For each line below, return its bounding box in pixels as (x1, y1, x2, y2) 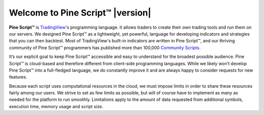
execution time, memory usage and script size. (9, 103, 104, 109)
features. (9, 74, 27, 80)
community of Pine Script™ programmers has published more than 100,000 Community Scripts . (9, 44, 200, 51)
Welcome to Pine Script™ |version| (9, 7, 152, 18)
